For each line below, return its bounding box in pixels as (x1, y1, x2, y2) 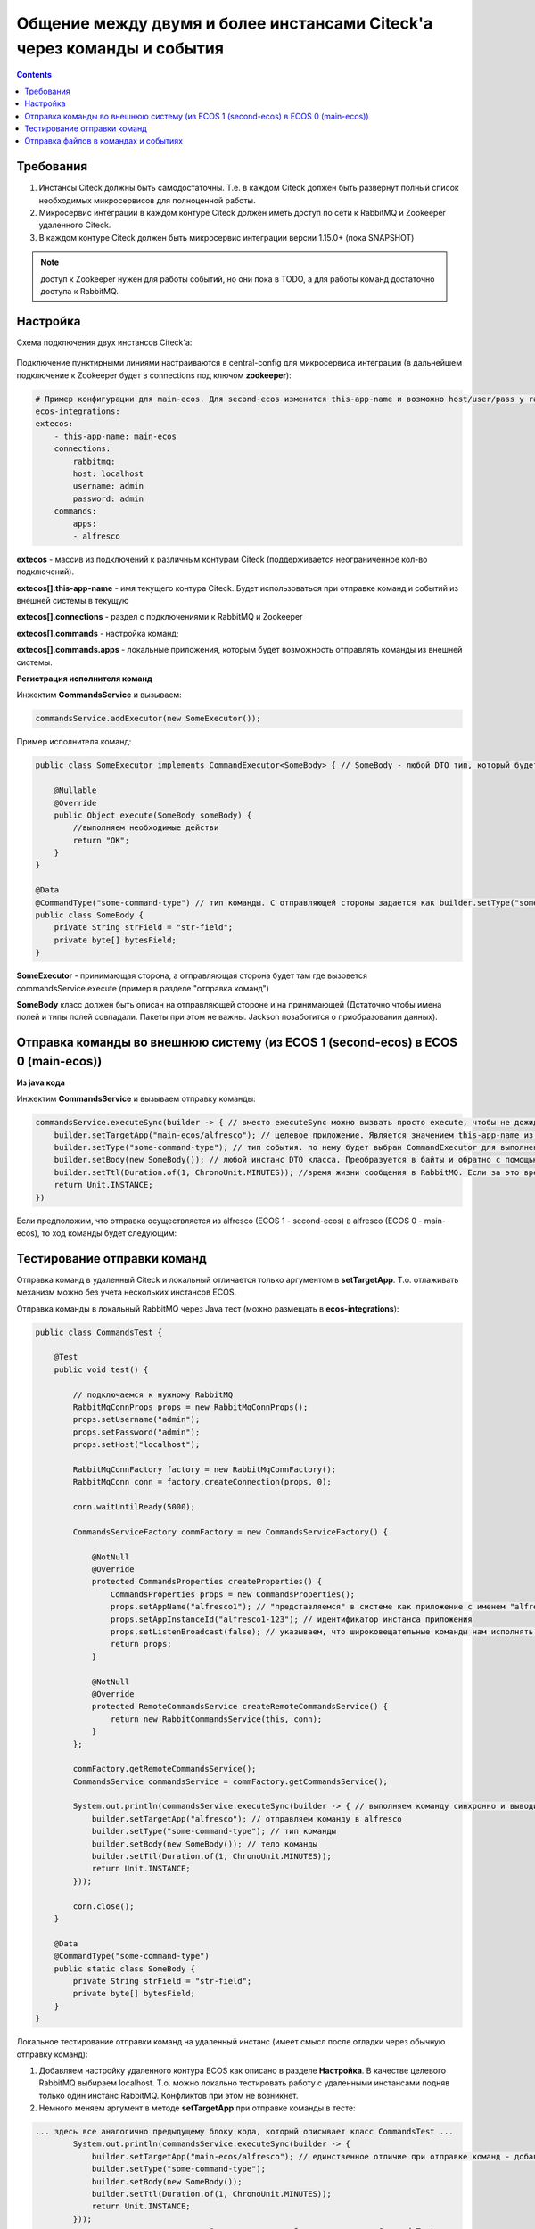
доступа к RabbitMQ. (40, 285, 119, 296)
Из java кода (16, 1077, 66, 1088)
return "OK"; (72, 835, 130, 845)
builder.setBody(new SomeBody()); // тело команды (91, 1838, 318, 1849)
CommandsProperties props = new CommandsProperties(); (110, 1589, 356, 1600)
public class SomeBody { (35, 910, 144, 920)
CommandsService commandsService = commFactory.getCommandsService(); (72, 1776, 388, 1787)
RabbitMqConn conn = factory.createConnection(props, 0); (72, 1476, 332, 1487)
